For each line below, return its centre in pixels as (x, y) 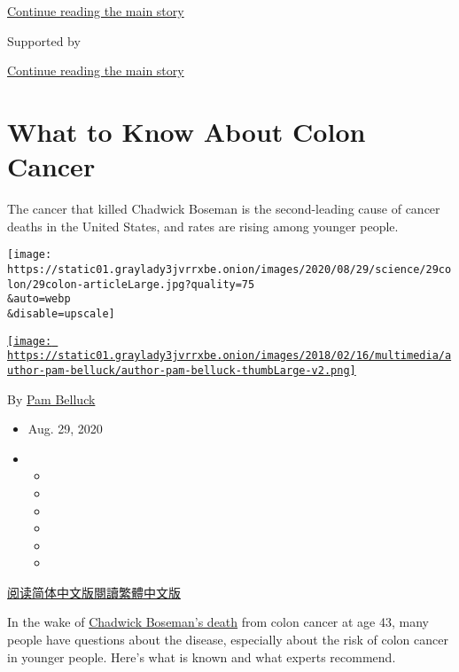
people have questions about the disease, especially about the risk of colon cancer (228, 640)
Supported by (44, 40)
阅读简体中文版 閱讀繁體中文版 (94, 592)
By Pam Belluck (51, 399)
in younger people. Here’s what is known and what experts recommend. (202, 656)
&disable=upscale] (61, 313)
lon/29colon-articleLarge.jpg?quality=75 (131, 284)
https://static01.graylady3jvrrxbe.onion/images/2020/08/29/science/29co (229, 269)
